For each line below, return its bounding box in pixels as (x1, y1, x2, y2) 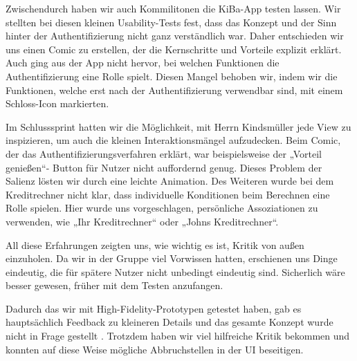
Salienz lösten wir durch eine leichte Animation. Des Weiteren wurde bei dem (6, 174, 334, 188)
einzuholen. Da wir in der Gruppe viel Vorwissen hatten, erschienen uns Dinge (6, 251, 338, 266)
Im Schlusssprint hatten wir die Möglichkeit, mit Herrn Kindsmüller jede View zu (6, 119, 351, 133)
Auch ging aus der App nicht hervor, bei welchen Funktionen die (6, 55, 280, 70)
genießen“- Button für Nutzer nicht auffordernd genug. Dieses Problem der (6, 160, 322, 174)
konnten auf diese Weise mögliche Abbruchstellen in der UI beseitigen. (6, 342, 304, 356)
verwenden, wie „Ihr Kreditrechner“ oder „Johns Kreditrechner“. (6, 214, 279, 228)
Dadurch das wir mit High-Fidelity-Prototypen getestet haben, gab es (6, 301, 302, 315)
